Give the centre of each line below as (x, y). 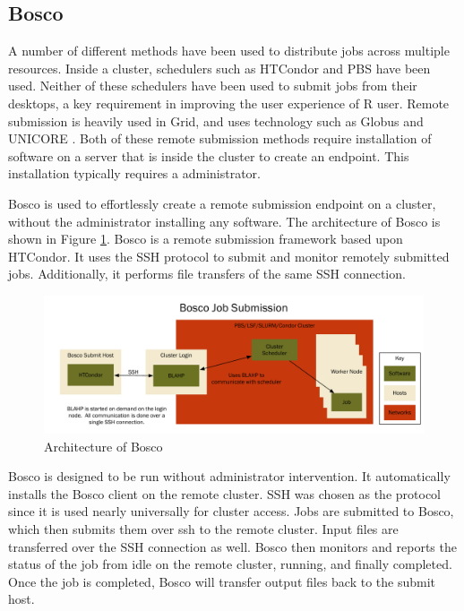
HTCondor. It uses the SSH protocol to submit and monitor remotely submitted (229, 256)
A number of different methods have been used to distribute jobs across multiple (229, 51)
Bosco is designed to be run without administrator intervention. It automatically (229, 476)
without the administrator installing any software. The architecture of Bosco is (224, 221)
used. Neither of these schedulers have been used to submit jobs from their (213, 86)
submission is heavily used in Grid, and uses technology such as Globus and (216, 120)
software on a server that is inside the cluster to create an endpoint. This (209, 155)
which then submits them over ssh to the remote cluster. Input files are (203, 528)
